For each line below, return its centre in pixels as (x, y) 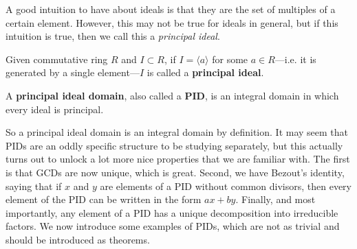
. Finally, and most (275, 199)
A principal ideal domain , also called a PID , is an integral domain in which (172, 95)
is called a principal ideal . (205, 72)
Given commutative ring (57, 59)
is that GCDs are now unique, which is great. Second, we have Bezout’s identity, (175, 172)
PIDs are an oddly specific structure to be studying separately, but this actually (174, 145)
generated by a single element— (73, 72)
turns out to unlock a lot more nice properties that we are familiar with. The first (178, 159)
